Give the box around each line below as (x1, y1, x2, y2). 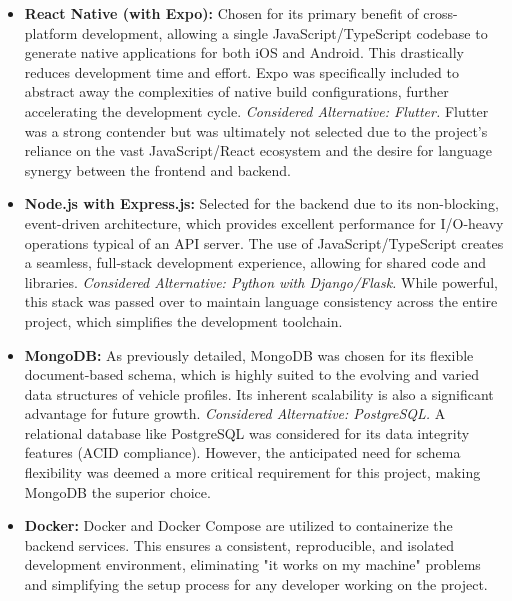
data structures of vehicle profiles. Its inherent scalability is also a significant (24, 383, 494, 404)
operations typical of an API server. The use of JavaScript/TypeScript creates (24, 232, 504, 253)
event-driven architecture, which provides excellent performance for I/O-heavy (24, 212, 504, 233)
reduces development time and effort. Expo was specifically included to (24, 61, 459, 82)
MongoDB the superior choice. (24, 481, 211, 502)
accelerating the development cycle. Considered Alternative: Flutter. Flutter (24, 100, 489, 121)
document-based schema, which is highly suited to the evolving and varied (24, 364, 479, 385)
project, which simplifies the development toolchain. (24, 310, 343, 331)
